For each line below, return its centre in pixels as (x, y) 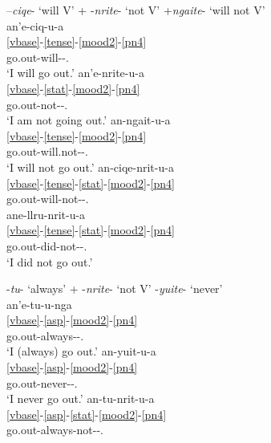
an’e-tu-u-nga (39, 304)
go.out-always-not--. (55, 430)
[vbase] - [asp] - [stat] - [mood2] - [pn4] (87, 414)
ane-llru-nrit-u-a (46, 214)
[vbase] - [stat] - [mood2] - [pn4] (73, 88)
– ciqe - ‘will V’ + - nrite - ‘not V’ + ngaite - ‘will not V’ (136, 10)
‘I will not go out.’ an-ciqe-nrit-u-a (90, 167)
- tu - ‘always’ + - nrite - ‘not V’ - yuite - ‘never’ (115, 289)
